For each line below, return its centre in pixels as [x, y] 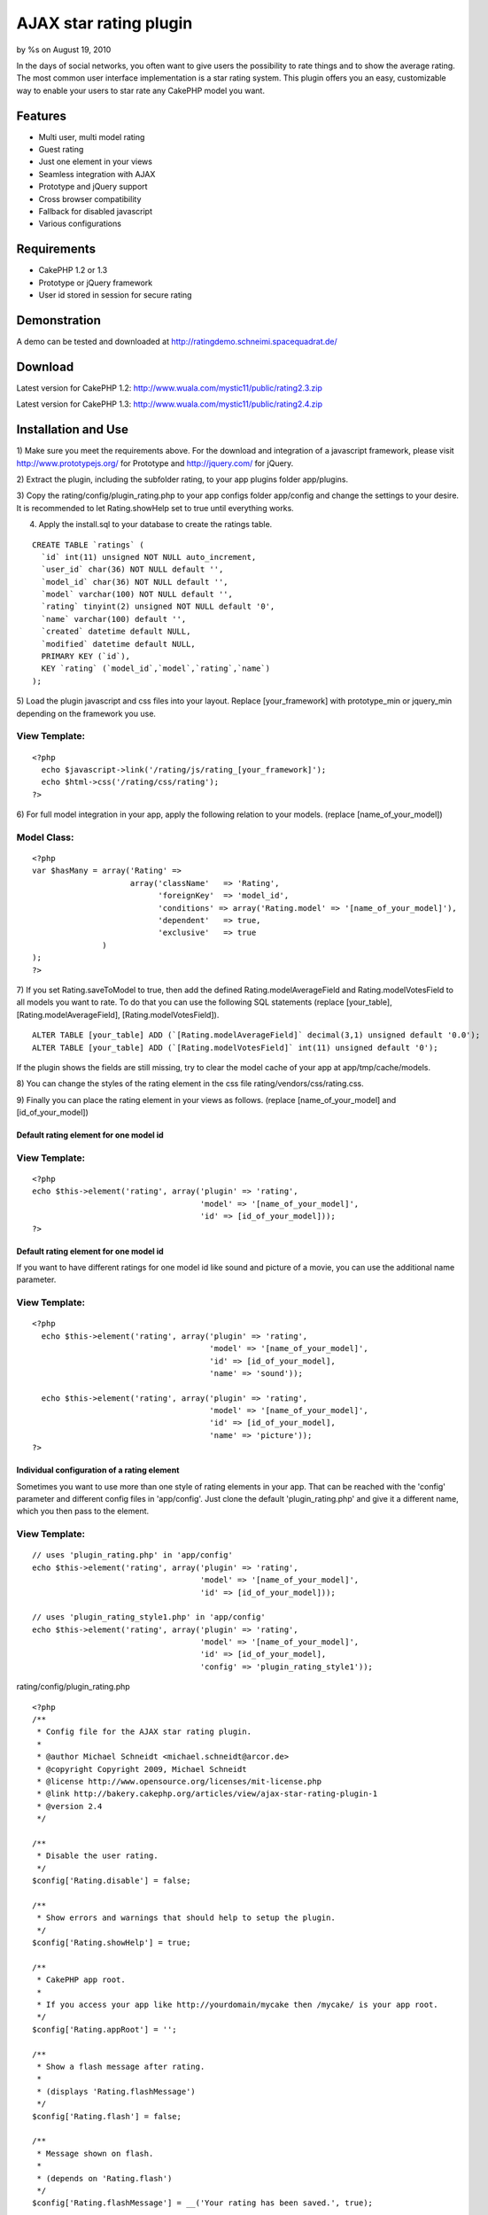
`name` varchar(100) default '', [114, 619]
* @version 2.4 [70, 1806]
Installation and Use [72, 430]
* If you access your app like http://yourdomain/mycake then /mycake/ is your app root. [237, 2005]
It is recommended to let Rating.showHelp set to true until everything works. [155, 508]
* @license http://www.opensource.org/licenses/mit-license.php [179, 1781]
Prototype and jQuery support [93, 187]
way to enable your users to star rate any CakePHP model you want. [141, 90]
